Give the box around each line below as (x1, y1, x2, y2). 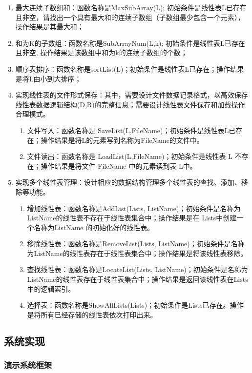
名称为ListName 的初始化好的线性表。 (34, 222, 154, 232)
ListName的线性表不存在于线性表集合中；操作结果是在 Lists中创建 (27, 213, 237, 223)
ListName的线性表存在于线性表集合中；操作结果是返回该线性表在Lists (27, 274, 248, 284)
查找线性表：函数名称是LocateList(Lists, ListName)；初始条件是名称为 (27, 264, 248, 275)
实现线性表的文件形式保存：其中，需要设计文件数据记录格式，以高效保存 (15, 90, 248, 100)
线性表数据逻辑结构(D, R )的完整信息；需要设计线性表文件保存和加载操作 (15, 99, 245, 109)
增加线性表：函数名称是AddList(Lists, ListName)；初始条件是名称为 (27, 203, 241, 213)
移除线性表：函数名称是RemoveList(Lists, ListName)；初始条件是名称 (27, 238, 245, 249)
